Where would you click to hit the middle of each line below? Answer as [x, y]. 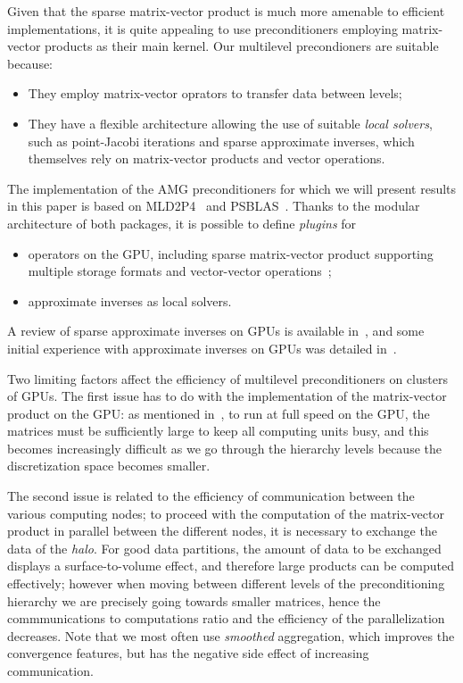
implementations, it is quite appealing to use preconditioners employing [203, 28]
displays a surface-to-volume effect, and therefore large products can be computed [231, 566]
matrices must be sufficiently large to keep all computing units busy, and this [218, 431]
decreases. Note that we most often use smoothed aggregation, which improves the [231, 635]
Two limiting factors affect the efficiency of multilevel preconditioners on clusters [227, 378]
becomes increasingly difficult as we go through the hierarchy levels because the [224, 448]
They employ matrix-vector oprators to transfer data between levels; [215, 93]
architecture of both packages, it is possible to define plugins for [182, 223]
